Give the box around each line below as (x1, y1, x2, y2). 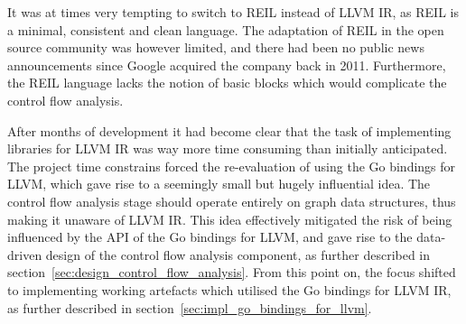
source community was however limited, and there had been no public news (7, 38, 424, 57)
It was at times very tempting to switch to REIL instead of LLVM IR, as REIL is (7, 3, 459, 21)
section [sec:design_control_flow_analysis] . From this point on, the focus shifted (7, 263, 456, 282)
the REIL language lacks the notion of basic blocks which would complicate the (7, 73, 447, 92)
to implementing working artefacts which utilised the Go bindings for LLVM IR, (7, 280, 452, 299)
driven (7, 245, 42, 264)
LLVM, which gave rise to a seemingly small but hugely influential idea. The (7, 174, 431, 193)
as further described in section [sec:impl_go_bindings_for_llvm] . (7, 298, 372, 317)
